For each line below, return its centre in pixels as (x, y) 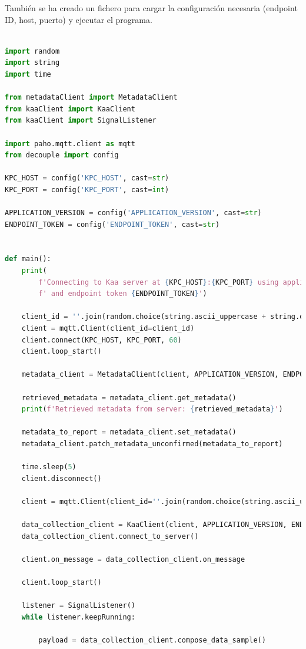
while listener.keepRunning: (78, 617)
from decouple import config (62, 155)
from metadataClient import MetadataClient (91, 98)
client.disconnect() (61, 478)
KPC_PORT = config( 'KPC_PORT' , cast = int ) (87, 190)
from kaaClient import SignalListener (81, 121)
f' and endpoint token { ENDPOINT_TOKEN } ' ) (123, 294)
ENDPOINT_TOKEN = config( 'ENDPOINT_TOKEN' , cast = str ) (112, 224)
